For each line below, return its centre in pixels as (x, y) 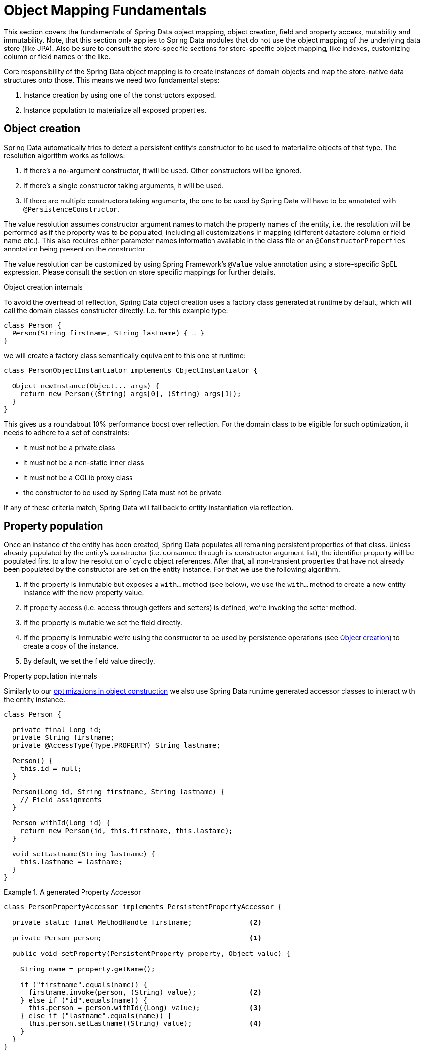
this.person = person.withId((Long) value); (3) (145, 1008)
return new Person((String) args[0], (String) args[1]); (130, 393)
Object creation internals (43, 287)
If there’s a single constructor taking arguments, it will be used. (124, 185)
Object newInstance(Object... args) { (86, 386)
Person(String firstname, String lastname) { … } (108, 333)
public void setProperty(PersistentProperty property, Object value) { (151, 954)
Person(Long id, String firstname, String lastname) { (118, 792)
